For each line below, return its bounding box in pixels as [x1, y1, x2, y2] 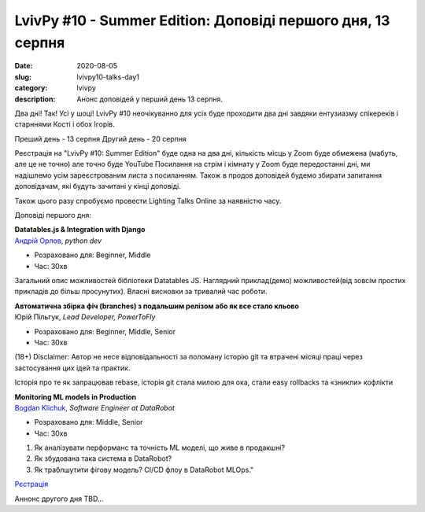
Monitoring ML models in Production [14, 392, 137, 401]
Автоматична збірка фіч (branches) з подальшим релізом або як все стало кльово [14, 301, 299, 311]
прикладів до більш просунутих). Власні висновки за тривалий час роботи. [14, 287, 268, 297]
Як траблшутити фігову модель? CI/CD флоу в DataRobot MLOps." [34, 465, 254, 474]
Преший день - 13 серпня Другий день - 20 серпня [14, 134, 187, 143]
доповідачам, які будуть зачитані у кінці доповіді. [14, 182, 181, 191]
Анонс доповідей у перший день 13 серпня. [76, 94, 224, 104]
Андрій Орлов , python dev [14, 236, 102, 245]
